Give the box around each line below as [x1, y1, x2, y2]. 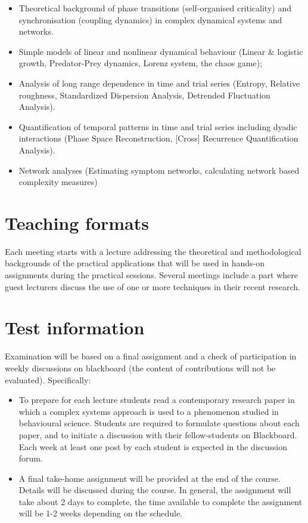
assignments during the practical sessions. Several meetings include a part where [5, 269, 298, 281]
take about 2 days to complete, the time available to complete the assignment [18, 495, 303, 507]
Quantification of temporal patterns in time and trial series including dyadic [18, 120, 297, 133]
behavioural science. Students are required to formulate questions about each [18, 417, 300, 429]
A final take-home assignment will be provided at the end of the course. [18, 472, 281, 484]
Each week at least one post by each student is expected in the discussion [18, 440, 288, 453]
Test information [5, 315, 145, 340]
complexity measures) [18, 176, 98, 188]
